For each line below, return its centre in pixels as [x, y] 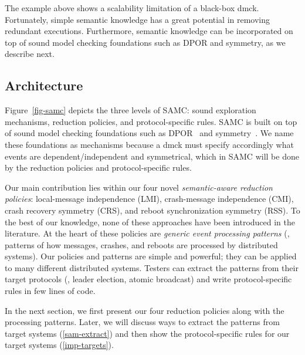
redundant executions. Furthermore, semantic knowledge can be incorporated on [149, 31]
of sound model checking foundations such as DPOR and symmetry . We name [149, 133]
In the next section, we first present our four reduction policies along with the [145, 310]
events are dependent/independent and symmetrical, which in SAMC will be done [152, 156]
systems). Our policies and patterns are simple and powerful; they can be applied [151, 256]
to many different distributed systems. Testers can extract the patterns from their [152, 267]
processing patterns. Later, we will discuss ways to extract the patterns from [142, 322]
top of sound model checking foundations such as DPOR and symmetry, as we [145, 42]
